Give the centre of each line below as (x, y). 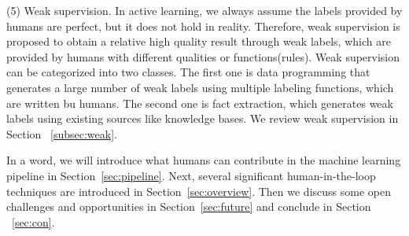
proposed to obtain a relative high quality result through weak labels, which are (199, 41)
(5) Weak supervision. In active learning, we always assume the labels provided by (204, 10)
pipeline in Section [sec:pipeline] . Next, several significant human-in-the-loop (191, 175)
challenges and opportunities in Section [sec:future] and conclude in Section (189, 206)
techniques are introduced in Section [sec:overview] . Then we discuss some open (199, 191)
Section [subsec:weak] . (62, 133)
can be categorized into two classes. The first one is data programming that (188, 72)
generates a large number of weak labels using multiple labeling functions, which (200, 87)
